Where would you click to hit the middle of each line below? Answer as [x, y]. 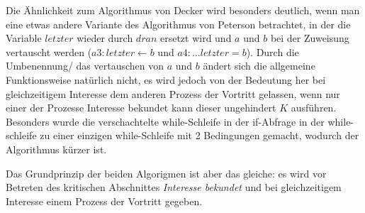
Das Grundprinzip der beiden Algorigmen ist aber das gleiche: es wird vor [166, 173]
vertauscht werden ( [49, 51]
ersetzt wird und [196, 38]
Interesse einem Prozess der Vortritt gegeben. [104, 201]
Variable [24, 38]
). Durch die [273, 51]
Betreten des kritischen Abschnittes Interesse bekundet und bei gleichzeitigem [174, 187]
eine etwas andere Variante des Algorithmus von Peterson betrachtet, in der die [178, 24]
